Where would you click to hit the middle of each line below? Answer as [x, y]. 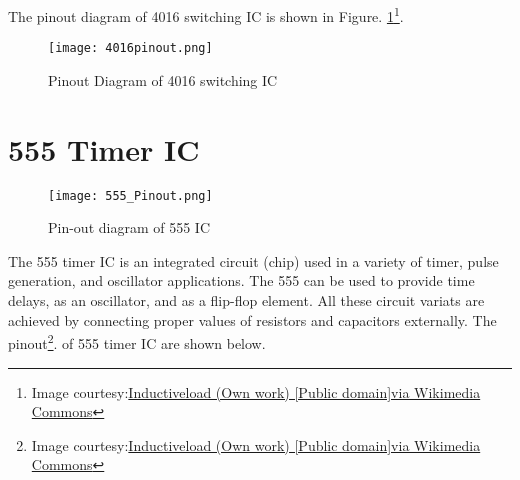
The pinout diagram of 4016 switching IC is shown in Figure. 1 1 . [206, 14]
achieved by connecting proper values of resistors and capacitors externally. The [252, 319]
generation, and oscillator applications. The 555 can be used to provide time [241, 280]
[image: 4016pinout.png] [130, 48]
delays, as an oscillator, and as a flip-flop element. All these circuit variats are [246, 300]
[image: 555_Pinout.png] [130, 195]
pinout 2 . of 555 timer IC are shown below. [137, 341]
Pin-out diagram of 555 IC [129, 227]
